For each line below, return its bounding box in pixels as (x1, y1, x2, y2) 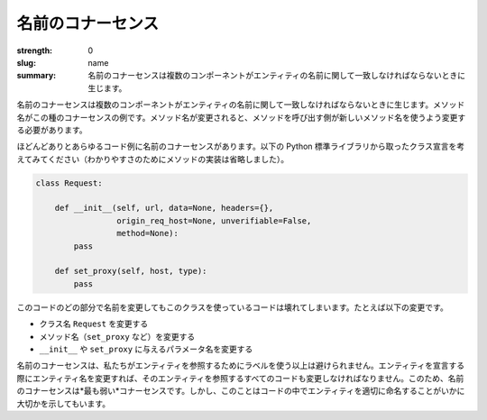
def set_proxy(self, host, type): (54, 266, 207, 277)
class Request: (35, 178, 103, 188)
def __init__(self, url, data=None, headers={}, (54, 203, 274, 214)
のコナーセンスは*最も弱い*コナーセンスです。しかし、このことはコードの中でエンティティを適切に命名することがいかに (16, 386, 465, 397)
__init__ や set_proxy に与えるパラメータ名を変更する (39, 343, 253, 354)
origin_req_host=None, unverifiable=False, (115, 215, 312, 225)
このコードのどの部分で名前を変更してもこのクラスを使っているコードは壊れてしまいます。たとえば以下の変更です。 (16, 302, 448, 313)
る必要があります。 (16, 124, 87, 135)
